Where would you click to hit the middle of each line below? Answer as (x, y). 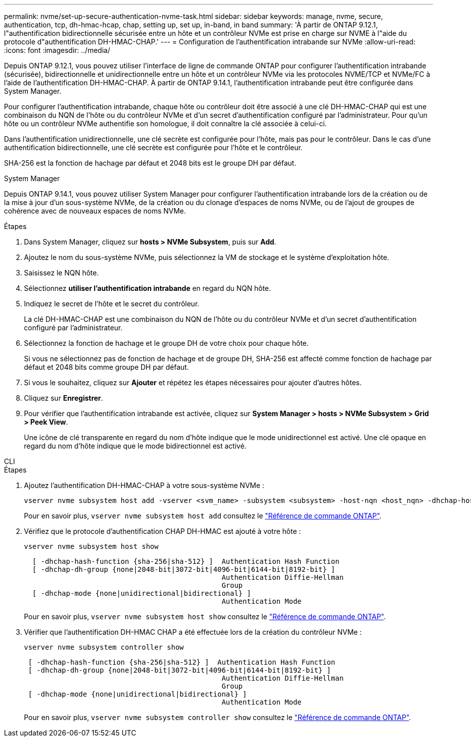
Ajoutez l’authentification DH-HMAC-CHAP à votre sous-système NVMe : (144, 485)
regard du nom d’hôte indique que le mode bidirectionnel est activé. (135, 446)
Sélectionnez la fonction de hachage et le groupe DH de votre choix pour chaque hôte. (166, 343)
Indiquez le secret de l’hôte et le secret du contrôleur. (112, 304)
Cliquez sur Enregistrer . (64, 398)
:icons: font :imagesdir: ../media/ (57, 50)
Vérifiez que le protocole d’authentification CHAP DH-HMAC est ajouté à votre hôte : (163, 531)
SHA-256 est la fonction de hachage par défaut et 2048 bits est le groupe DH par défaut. (150, 163)
